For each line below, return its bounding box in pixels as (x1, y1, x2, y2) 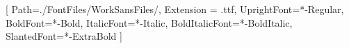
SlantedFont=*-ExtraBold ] (6, 29, 122, 43)
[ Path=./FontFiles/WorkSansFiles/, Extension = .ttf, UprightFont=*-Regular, (6, 2, 344, 16)
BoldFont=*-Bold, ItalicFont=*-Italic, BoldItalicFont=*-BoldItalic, (6, 15, 293, 29)
